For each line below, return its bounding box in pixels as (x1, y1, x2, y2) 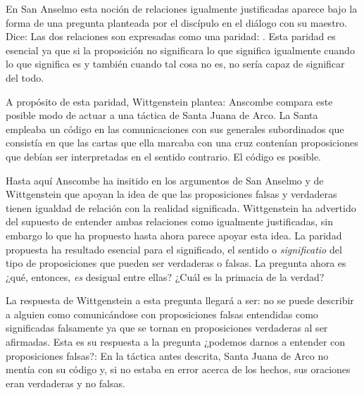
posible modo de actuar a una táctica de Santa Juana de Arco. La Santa (6, 108, 318, 123)
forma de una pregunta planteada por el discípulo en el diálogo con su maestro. (6, 15, 347, 30)
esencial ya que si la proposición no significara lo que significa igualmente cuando (6, 42, 355, 57)
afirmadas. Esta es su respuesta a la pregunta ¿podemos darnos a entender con (6, 334, 346, 349)
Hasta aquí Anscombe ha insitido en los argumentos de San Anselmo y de (6, 173, 324, 187)
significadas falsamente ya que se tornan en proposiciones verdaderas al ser (6, 320, 328, 335)
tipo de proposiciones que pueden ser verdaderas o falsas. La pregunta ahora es (6, 256, 346, 270)
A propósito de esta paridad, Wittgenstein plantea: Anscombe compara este (6, 94, 333, 108)
